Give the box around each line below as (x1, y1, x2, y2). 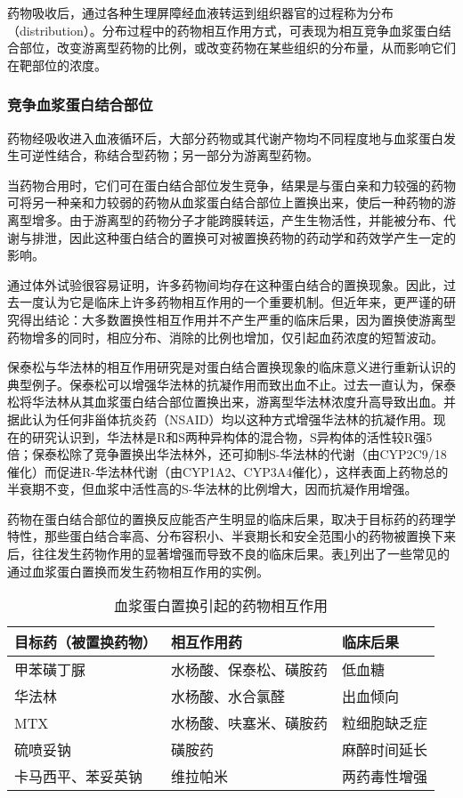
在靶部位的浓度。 (7, 55, 107, 74)
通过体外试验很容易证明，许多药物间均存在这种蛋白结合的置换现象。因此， (7, 275, 443, 294)
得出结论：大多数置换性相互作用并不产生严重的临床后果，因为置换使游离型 (19, 310, 456, 328)
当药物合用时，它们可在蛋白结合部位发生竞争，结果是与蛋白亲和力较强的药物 (7, 175, 456, 194)
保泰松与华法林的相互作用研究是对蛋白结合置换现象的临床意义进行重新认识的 (7, 358, 456, 376)
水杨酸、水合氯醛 (171, 686, 286, 707)
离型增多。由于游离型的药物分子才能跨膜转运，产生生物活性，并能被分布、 (7, 210, 443, 229)
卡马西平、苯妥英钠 (14, 766, 143, 787)
